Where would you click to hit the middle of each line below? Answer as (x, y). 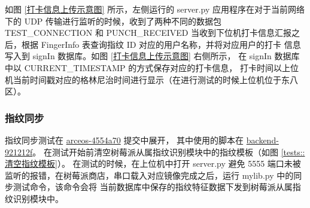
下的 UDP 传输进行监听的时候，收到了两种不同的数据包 (113, 21)
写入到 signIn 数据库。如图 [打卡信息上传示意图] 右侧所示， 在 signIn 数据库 (152, 56)
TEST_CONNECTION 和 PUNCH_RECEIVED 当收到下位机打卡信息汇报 (148, 33)
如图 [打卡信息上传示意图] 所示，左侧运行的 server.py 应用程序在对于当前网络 (155, 9)
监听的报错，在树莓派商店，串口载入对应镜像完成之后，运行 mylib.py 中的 (149, 175)
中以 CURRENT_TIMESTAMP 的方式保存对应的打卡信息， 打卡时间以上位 (152, 67)
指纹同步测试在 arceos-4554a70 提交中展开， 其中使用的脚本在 (124, 140)
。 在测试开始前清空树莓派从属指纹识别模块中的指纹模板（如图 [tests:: (169, 152)
